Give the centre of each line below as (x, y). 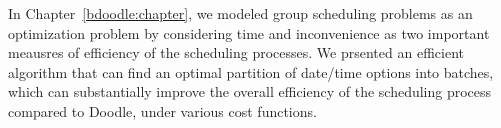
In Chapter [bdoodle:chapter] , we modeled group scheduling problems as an (240, 13)
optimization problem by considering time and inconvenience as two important (249, 32)
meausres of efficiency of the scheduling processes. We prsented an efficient (236, 52)
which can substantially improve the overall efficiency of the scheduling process (250, 91)
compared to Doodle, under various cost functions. (162, 110)
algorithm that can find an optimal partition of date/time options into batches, (251, 71)
